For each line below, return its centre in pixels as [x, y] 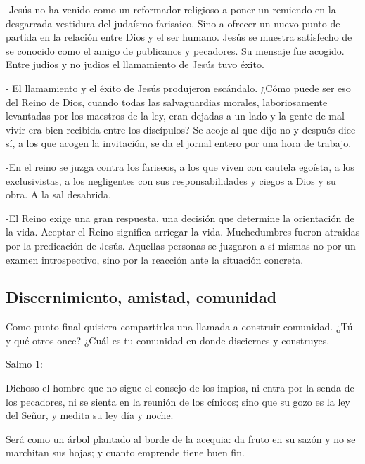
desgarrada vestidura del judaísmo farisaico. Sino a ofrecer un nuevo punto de [173, 23]
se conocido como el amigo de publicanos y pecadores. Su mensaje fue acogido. [175, 50]
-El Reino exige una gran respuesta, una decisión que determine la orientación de [180, 218]
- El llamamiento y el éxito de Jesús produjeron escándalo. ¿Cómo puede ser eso [178, 88]
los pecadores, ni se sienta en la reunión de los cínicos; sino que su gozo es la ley [178, 401]
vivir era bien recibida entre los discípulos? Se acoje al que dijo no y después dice [181, 129]
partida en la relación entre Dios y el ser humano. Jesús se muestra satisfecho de [179, 37]
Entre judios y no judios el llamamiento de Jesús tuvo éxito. [135, 64]
